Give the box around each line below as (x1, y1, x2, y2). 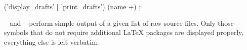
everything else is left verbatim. (4, 36, 99, 47)
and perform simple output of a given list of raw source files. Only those (9, 17, 234, 28)
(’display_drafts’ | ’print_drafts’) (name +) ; (4, 1, 141, 11)
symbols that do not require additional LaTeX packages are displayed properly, (4, 27, 244, 37)
